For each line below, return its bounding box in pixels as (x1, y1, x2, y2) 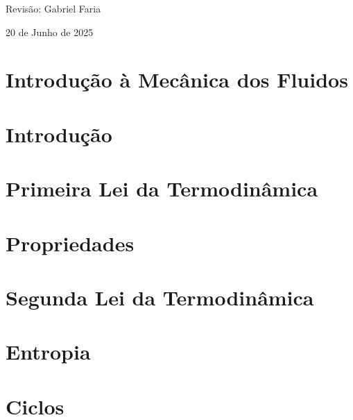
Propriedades (6, 228, 135, 257)
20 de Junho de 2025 (6, 24, 94, 39)
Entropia (6, 337, 91, 366)
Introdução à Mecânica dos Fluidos (6, 65, 348, 94)
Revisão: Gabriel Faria (6, 1, 101, 15)
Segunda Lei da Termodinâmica (6, 283, 314, 311)
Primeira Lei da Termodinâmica (6, 174, 318, 203)
